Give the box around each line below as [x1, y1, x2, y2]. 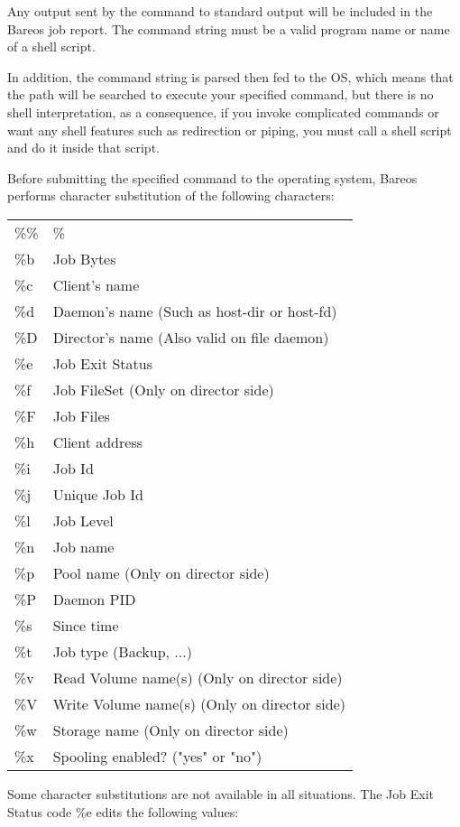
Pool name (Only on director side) [52, 562, 270, 583]
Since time [52, 614, 119, 636]
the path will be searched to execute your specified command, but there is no [7, 85, 434, 104]
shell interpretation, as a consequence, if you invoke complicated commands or [7, 102, 439, 121]
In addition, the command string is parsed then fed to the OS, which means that [7, 67, 454, 86]
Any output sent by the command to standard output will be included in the [7, 2, 433, 20]
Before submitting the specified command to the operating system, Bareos [7, 168, 418, 187]
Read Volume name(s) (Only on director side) [52, 666, 343, 688]
